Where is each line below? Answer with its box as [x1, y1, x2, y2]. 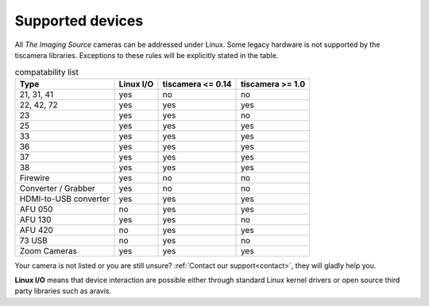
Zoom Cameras [19, 245, 77, 256]
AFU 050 [19, 203, 53, 215]
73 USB [19, 234, 48, 246]
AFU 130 [19, 214, 52, 225]
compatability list [14, 66, 79, 77]
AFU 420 [19, 224, 53, 235]
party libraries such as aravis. [14, 286, 112, 296]
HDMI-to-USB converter [19, 193, 110, 204]
